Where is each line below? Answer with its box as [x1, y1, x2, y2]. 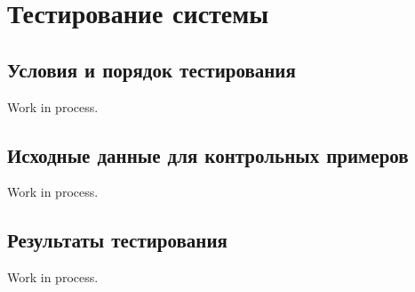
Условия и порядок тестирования [7, 55, 296, 83]
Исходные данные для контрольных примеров [7, 141, 409, 168]
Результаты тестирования [7, 226, 227, 254]
